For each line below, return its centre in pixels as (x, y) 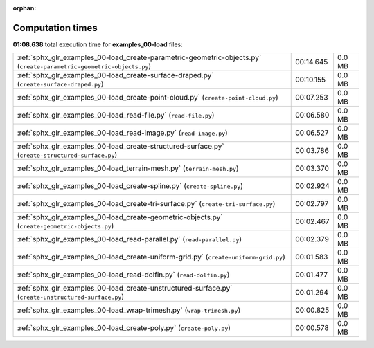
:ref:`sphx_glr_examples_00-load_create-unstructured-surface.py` (125, 289)
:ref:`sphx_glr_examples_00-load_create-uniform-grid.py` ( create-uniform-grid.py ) (151, 257)
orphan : (25, 8)
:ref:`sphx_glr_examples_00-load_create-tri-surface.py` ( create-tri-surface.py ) (146, 204)
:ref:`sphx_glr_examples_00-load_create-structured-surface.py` (121, 147)
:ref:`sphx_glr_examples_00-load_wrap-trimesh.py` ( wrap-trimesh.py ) (129, 310)
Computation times (55, 28)
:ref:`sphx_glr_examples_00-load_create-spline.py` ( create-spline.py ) (130, 186)
